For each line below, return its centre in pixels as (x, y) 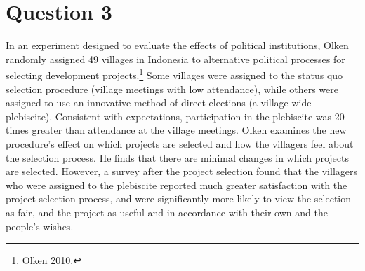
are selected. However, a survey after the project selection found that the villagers (182, 171)
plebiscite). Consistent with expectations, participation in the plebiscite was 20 (175, 116)
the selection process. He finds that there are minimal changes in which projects (178, 157)
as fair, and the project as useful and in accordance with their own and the (167, 212)
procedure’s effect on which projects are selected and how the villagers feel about (180, 143)
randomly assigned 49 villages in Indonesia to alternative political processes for (175, 58)
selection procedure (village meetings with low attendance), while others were (172, 89)
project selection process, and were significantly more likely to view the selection (179, 199)
